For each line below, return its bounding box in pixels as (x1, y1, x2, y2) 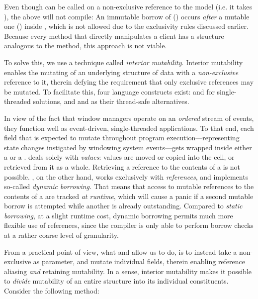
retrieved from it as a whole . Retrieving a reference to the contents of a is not (4, 161, 241, 172)
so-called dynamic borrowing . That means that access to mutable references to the (4, 181, 254, 192)
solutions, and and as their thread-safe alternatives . (33, 96, 189, 106)
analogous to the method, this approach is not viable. (4, 40, 167, 51)
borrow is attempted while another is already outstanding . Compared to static (4, 200, 243, 211)
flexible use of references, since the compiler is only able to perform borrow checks (4, 220, 254, 230)
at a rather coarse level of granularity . (4, 230, 119, 240)
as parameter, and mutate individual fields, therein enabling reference (33, 256, 245, 267)
